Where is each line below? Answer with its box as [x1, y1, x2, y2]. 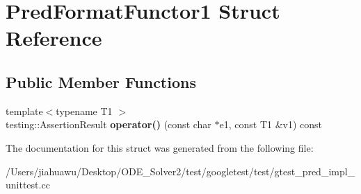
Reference [6, 24, 102, 52]
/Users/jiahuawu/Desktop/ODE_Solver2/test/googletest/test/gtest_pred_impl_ [6, 164, 355, 178]
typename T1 [56, 103, 113, 118]
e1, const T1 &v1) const [219, 117, 323, 132]
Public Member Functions [6, 71, 196, 92]
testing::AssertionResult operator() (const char [6, 117, 211, 132]
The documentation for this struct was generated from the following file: [6, 140, 314, 155]
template [6, 103, 43, 118]
